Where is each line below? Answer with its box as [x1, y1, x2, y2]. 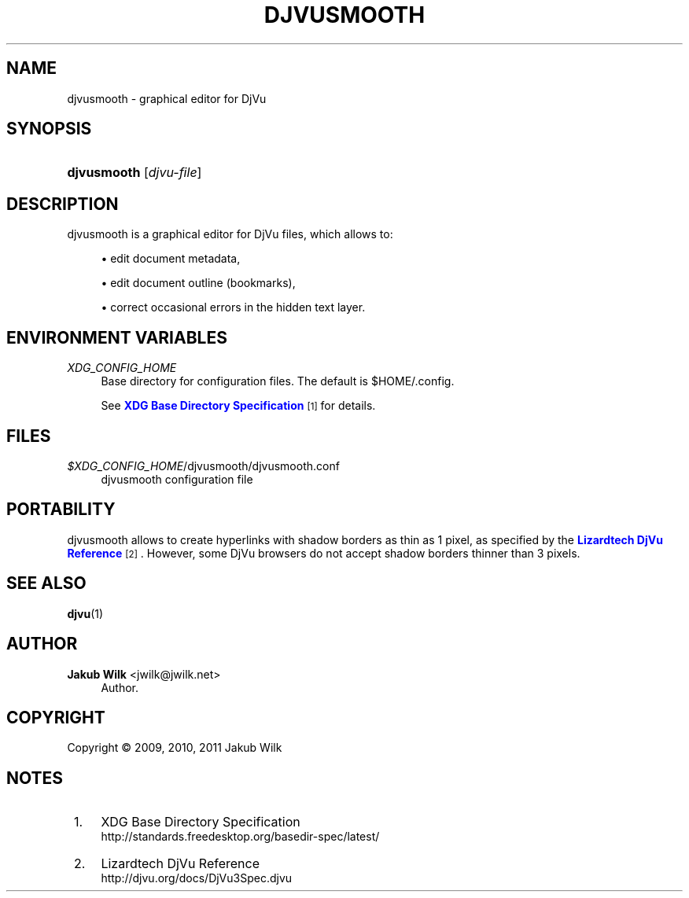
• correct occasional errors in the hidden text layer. [101, 300, 366, 315]
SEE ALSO [6, 573, 87, 594]
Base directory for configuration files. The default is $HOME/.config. [101, 374, 455, 388]
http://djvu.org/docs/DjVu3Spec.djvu [101, 871, 293, 885]
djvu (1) [67, 606, 104, 620]
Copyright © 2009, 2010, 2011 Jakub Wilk [67, 741, 282, 755]
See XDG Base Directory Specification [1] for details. [101, 399, 376, 413]
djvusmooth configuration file [101, 472, 253, 486]
